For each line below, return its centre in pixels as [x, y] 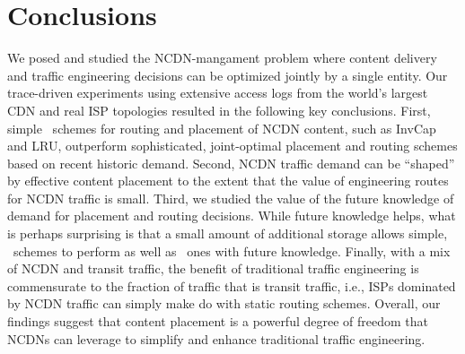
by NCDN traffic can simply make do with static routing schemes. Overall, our [224, 303]
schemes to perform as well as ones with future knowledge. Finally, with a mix [232, 250]
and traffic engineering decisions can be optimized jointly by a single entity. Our [228, 75]
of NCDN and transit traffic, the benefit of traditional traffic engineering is [213, 268]
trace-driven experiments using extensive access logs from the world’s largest [218, 93]
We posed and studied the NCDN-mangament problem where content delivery [222, 58]
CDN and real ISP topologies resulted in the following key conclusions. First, [219, 110]
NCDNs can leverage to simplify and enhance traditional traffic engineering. [216, 338]
